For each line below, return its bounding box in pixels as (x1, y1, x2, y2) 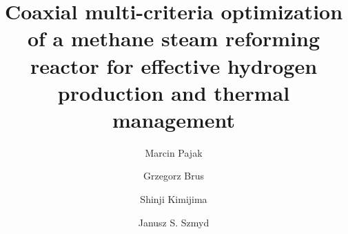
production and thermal (57, 78, 290, 106)
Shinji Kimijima (140, 192, 207, 206)
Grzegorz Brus (143, 168, 204, 183)
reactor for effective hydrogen (30, 51, 318, 79)
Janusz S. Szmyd (138, 215, 209, 229)
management (112, 105, 235, 133)
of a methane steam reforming (27, 24, 320, 52)
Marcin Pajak (145, 145, 203, 159)
